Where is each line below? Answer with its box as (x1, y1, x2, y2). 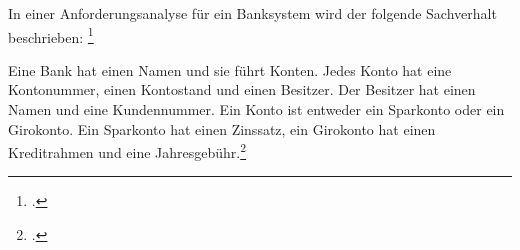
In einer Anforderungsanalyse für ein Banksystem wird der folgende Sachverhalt (8, 3, 497, 23)
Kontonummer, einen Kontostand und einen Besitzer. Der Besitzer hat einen (8, 79, 476, 100)
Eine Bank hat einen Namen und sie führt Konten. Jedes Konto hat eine (8, 59, 452, 80)
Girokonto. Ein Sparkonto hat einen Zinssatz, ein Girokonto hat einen (8, 118, 436, 139)
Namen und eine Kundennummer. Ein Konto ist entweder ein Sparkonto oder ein (8, 99, 505, 120)
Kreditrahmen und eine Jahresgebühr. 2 (8, 139, 247, 162)
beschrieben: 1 (8, 23, 94, 47)
